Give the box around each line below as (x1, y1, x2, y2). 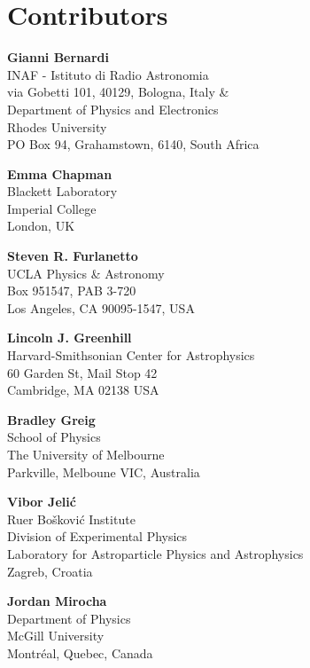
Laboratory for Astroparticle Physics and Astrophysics (7, 544, 304, 562)
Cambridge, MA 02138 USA (7, 381, 159, 399)
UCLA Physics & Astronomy (7, 263, 165, 282)
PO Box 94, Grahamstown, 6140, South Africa (7, 135, 260, 153)
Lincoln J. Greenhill (7, 328, 132, 347)
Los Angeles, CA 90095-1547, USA (7, 298, 195, 317)
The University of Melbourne (7, 445, 165, 463)
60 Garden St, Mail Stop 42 (7, 363, 158, 381)
